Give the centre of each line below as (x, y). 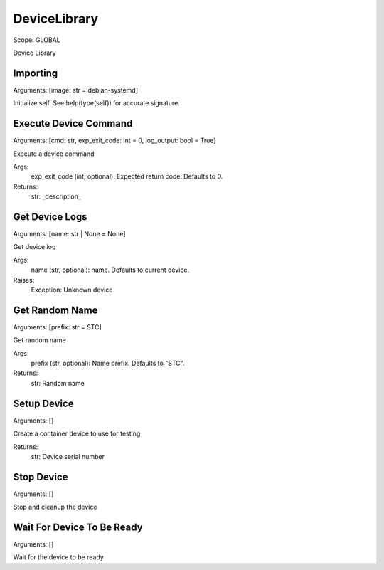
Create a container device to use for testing (77, 433)
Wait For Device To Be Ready (78, 527)
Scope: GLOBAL (37, 40)
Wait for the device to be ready (59, 557)
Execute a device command (54, 154)
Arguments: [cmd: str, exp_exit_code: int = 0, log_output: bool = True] (114, 141)
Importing (36, 73)
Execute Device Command (73, 123)
